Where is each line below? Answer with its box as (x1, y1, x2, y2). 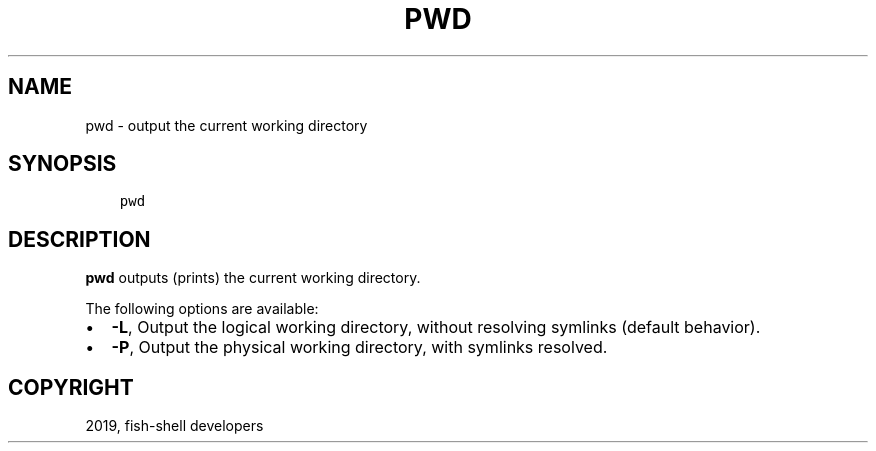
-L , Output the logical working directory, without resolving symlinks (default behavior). (111, 317, 761, 338)
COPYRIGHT (8, 374, 134, 400)
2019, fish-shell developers (85, 417, 264, 435)
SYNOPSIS (8, 151, 117, 177)
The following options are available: (85, 300, 319, 318)
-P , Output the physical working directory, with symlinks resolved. (111, 337, 608, 358)
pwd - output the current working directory (85, 116, 368, 134)
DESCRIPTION (8, 226, 151, 252)
